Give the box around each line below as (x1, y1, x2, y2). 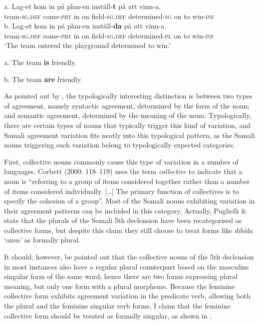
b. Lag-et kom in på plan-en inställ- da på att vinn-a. (4, 20, 166, 31)
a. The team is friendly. (4, 56, 77, 67)
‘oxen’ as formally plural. (4, 234, 81, 245)
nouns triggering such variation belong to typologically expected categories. (4, 139, 235, 150)
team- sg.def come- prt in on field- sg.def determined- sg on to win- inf (4, 10, 214, 21)
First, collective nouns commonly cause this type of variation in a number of (4, 156, 238, 166)
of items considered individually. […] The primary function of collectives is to (4, 185, 239, 196)
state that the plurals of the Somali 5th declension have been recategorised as (4, 215, 242, 225)
